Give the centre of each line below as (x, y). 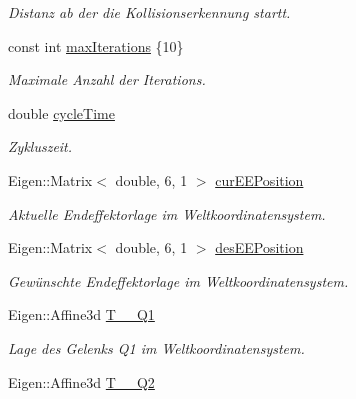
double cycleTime (61, 112)
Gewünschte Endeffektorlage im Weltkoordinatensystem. (178, 280)
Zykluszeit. (40, 146)
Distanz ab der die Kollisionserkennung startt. (149, 12)
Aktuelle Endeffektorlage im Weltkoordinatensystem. (167, 213)
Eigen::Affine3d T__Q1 (81, 314)
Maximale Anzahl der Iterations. (107, 79)
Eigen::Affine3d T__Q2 (81, 381)
